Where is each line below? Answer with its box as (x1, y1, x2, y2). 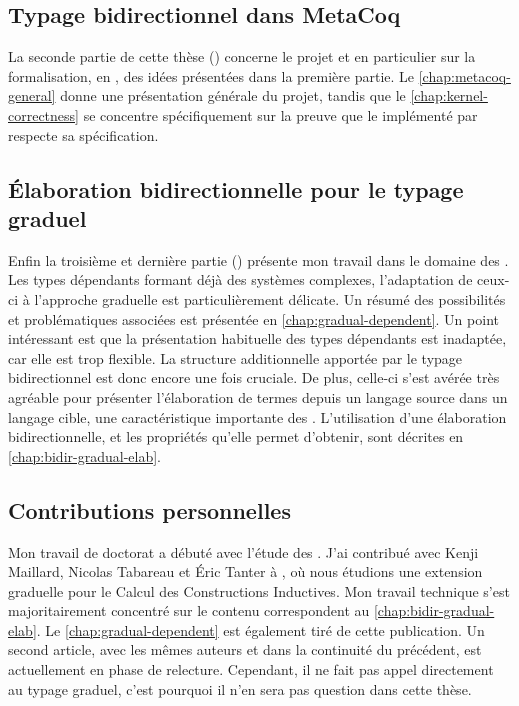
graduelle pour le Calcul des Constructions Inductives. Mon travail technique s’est (8, 580, 510, 601)
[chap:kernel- (410, 85, 488, 106)
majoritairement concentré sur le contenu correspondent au (8, 600, 370, 621)
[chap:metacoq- (418, 65, 511, 86)
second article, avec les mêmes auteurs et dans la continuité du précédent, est (8, 639, 482, 660)
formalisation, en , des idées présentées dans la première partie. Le (8, 65, 415, 86)
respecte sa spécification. (8, 124, 159, 145)
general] (8, 85, 56, 106)
